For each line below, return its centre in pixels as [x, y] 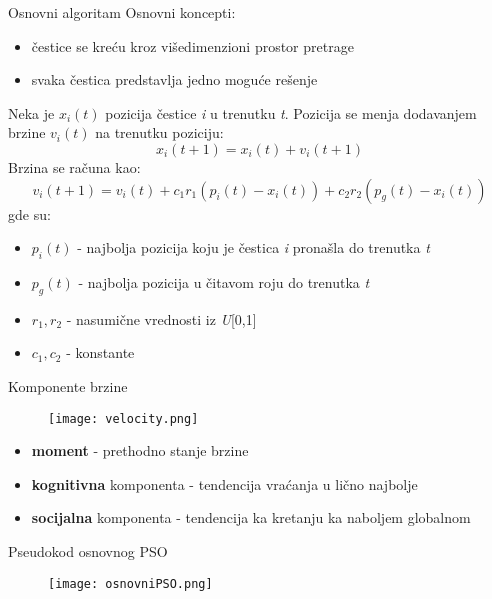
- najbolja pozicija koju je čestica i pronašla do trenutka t [253, 247]
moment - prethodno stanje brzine [140, 450]
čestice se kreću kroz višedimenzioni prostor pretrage [192, 45]
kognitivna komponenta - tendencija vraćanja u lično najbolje [224, 483]
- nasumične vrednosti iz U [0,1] [161, 318]
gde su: [29, 213]
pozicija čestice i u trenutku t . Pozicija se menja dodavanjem [291, 112]
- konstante [100, 352]
